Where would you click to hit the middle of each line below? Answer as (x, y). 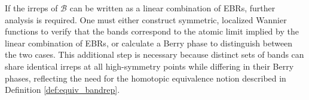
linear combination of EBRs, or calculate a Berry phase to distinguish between (149, 43)
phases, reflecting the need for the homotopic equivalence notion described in (146, 78)
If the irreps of (31, 8)
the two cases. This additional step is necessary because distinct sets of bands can (154, 54)
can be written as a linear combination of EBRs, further (172, 8)
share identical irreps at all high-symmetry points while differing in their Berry (149, 66)
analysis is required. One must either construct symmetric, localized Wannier (146, 19)
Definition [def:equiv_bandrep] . (62, 90)
